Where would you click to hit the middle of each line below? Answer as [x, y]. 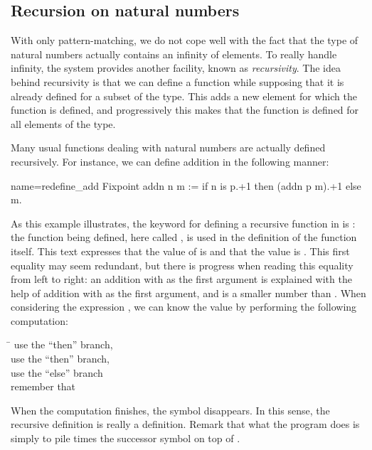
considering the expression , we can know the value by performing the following [184, 307]
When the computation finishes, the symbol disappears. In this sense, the [170, 410]
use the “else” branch [57, 372]
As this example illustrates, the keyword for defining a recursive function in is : [183, 223]
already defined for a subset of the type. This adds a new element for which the [184, 96]
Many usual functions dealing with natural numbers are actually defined [168, 148]
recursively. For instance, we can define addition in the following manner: [170, 161]
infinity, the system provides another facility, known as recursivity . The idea [176, 68]
